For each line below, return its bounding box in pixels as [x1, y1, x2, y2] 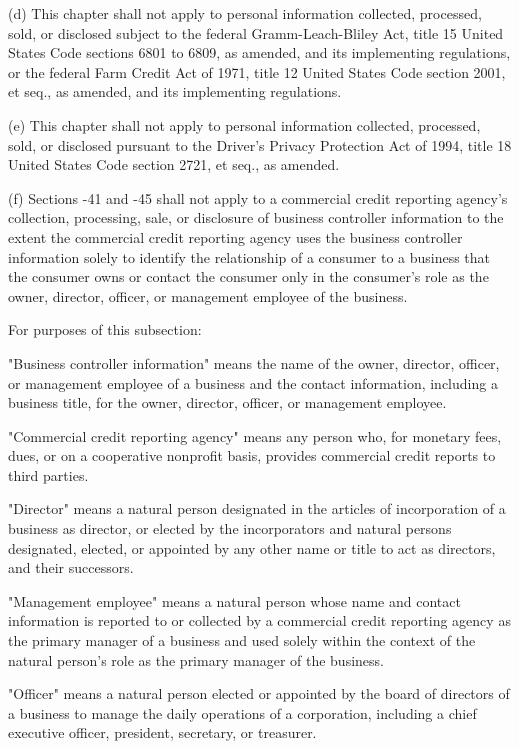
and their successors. [8, 557, 134, 578]
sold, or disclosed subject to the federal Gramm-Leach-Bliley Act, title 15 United [8, 22, 504, 43]
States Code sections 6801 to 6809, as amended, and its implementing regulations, [8, 42, 511, 63]
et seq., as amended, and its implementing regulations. [8, 81, 342, 102]
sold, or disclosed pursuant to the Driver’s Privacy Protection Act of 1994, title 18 [8, 134, 512, 155]
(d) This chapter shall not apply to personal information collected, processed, [8, 3, 482, 23]
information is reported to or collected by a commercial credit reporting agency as [8, 610, 511, 631]
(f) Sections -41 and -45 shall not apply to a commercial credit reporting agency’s [8, 187, 508, 208]
